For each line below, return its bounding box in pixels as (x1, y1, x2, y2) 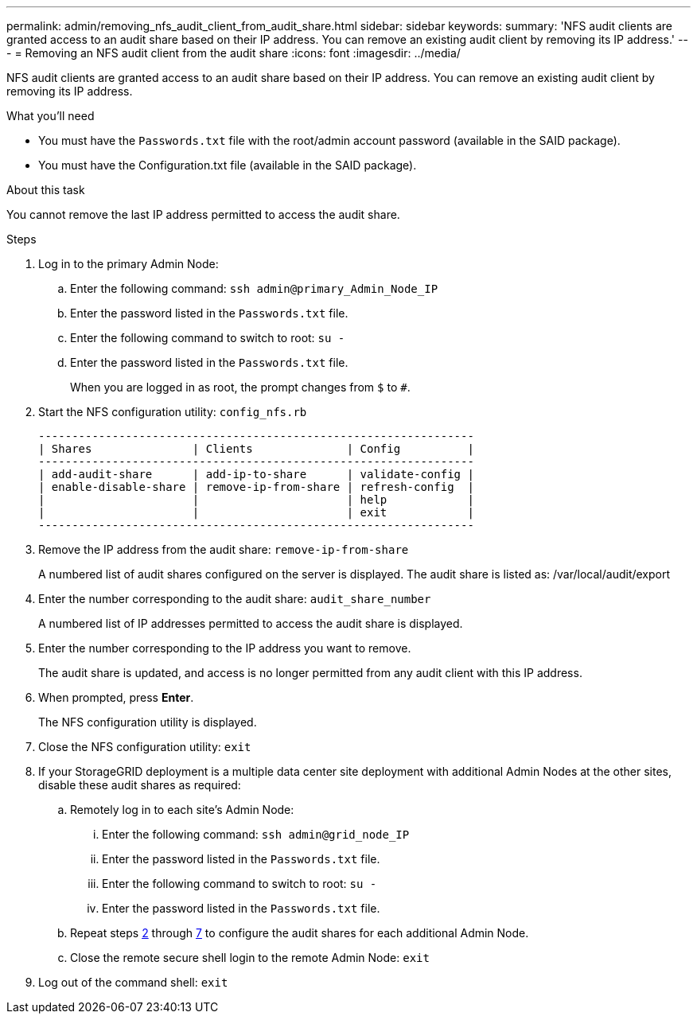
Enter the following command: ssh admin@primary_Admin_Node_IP (70, 282, 438, 295)
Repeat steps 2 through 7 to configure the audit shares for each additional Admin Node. (70, 926, 529, 940)
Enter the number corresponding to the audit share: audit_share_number (38, 592, 431, 605)
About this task (6, 183, 85, 197)
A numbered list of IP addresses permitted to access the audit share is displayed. (38, 617, 463, 630)
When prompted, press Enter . (38, 691, 194, 704)
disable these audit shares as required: (38, 778, 241, 792)
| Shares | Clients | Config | (38, 442, 474, 455)
